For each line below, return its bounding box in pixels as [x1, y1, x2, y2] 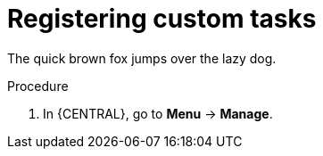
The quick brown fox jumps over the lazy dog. [7, 50, 277, 66]
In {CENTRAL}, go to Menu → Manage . [43, 105, 273, 121]
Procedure [7, 78, 69, 94]
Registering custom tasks [7, 4, 317, 34]
